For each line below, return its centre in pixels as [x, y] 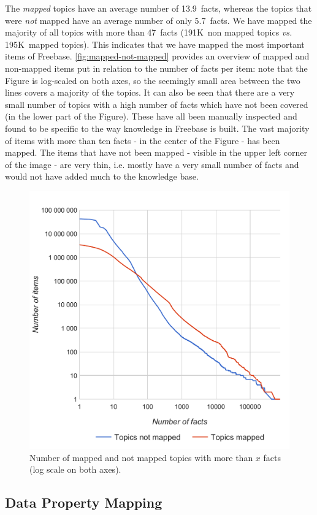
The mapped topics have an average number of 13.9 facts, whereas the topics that [158, 8]
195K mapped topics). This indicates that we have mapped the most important [155, 44]
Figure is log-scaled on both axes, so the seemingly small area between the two [153, 80]
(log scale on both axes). [75, 469]
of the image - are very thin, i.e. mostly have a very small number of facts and [152, 164]
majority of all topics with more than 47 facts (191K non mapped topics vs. [149, 32]
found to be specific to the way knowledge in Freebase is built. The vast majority [157, 128]
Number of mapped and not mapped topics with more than [141, 457]
